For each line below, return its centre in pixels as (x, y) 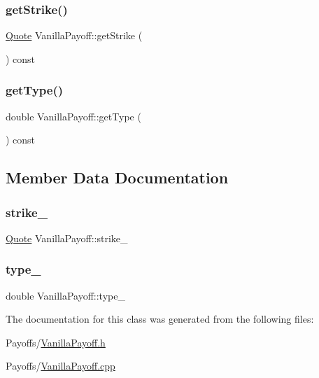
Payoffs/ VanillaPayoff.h (56, 342)
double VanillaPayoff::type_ (65, 295)
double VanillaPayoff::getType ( (73, 116)
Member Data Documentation (117, 177)
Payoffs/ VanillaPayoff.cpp (61, 366)
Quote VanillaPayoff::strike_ (67, 238)
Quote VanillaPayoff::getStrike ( (74, 35)
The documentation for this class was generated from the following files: (160, 319)
